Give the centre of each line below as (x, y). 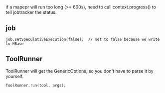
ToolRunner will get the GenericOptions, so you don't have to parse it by (80, 71)
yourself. (15, 76)
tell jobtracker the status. (31, 12)
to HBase (15, 44)
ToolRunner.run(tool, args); (36, 85)
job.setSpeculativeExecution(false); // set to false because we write (83, 39)
